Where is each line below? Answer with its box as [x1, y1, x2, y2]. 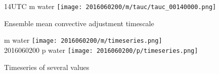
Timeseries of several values [4, 61, 90, 72]
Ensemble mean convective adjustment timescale [4, 18, 154, 28]
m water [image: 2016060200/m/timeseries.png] [4, 35, 162, 45]
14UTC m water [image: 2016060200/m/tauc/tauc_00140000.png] [4, 1, 216, 11]
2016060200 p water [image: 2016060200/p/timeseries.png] [4, 44, 198, 55]
